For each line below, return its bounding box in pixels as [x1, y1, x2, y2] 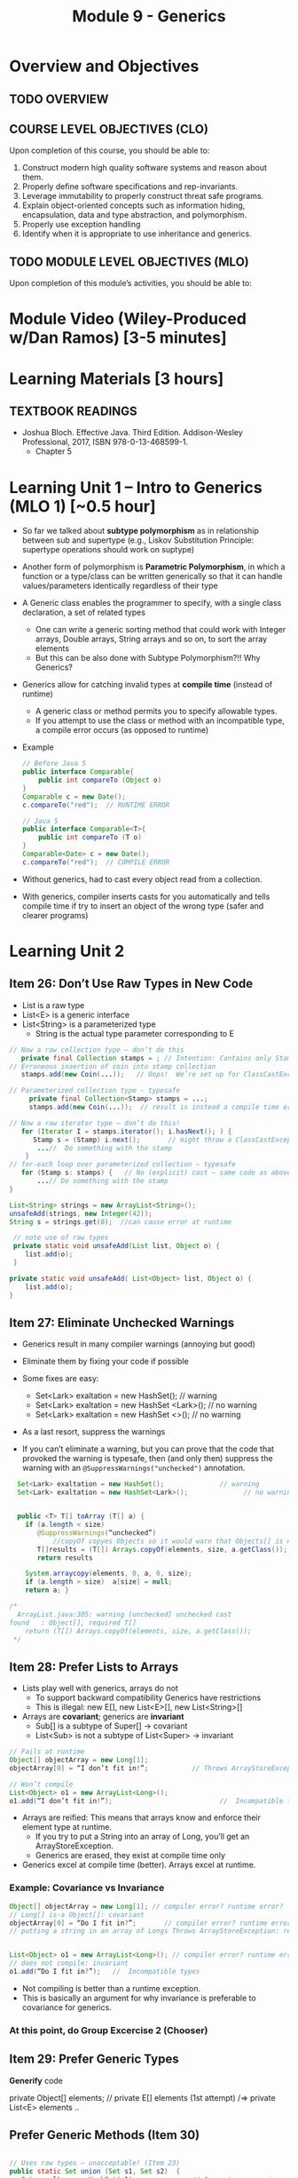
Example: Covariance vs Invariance [9, 1881, 165, 1894]
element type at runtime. [21, 1822, 113, 1832]
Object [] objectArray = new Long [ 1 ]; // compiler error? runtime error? [9, 1902, 284, 1911]
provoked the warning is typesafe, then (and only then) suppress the [21, 1453, 273, 1464]
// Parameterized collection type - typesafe [9, 1086, 180, 1095]
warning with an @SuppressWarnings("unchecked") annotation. [21, 1463, 246, 1474]
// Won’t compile [9, 1779, 74, 1789]
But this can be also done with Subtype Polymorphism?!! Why [35, 653, 261, 664]
